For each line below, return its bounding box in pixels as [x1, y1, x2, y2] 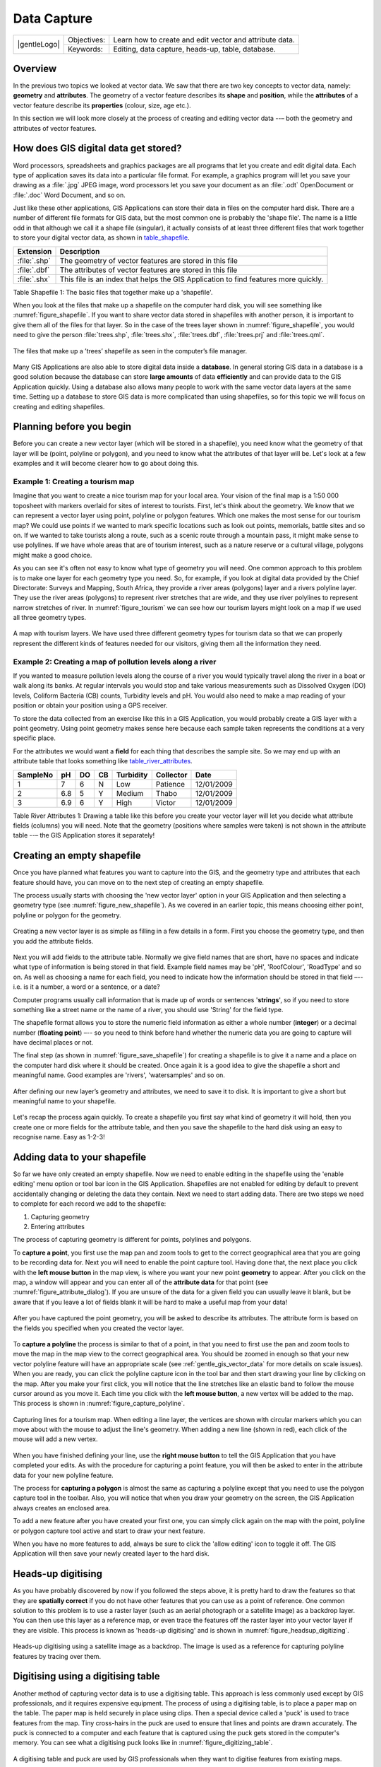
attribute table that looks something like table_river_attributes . [13, 757, 193, 765]
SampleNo [17, 770, 54, 780]
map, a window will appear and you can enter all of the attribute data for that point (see [13, 1278, 268, 1286]
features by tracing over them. [13, 1652, 102, 1660]
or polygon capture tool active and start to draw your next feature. [13, 1527, 205, 1535]
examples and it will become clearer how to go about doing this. [13, 459, 199, 468]
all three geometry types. [13, 614, 87, 622]
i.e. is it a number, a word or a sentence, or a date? [13, 982, 160, 991]
